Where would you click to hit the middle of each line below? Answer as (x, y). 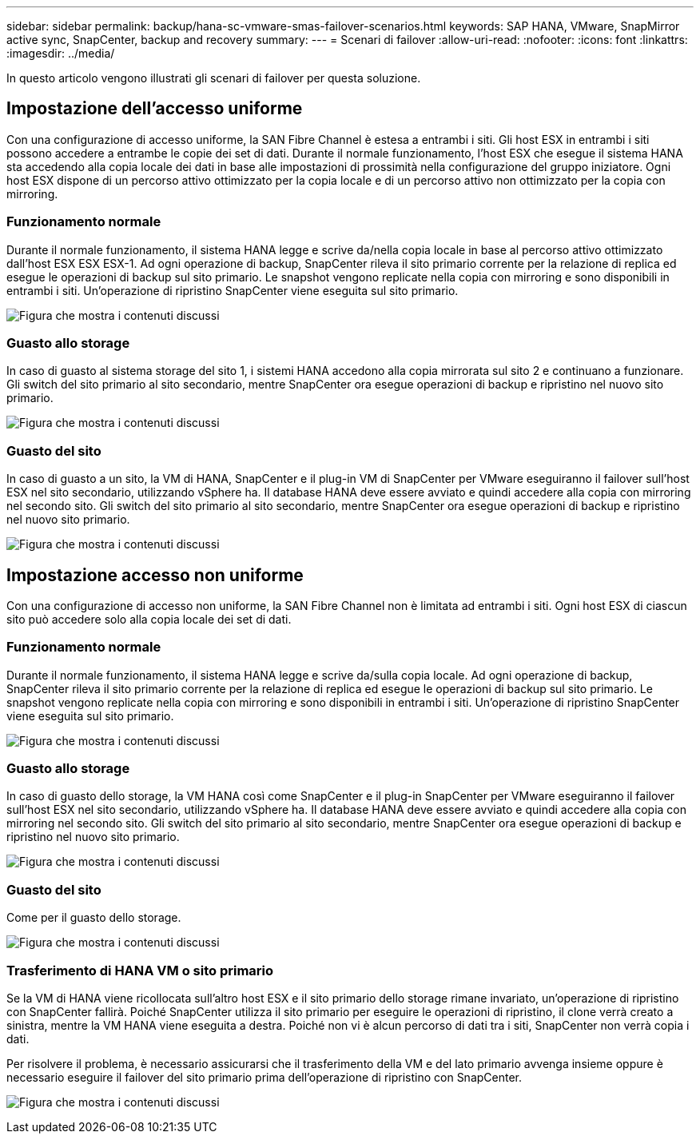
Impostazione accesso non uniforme (155, 575)
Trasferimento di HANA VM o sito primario (140, 970)
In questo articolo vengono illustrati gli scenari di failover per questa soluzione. (214, 78)
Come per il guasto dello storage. (94, 918)
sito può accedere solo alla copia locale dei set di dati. (149, 619)
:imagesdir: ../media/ (61, 53)
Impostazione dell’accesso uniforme (155, 109)
